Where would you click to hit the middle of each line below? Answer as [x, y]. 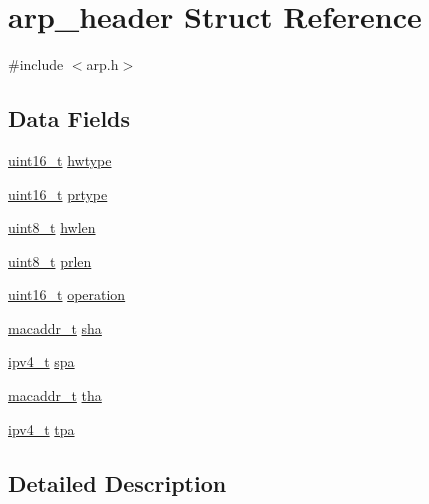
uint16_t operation [67, 294]
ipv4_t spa [41, 361]
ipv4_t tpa [41, 428]
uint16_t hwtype [60, 159]
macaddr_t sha [55, 327]
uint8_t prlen [50, 260]
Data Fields [69, 118]
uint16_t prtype [58, 193]
